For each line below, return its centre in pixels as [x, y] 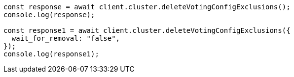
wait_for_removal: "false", [66, 38]
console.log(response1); [51, 54]
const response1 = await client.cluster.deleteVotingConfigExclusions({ [147, 30]
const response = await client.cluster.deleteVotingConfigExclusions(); [147, 7]
